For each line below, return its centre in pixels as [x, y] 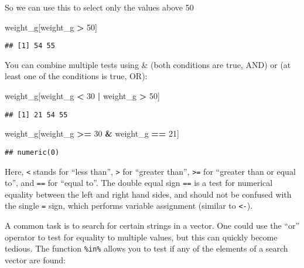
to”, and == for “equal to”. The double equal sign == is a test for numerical [139, 183]
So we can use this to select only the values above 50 [99, 7]
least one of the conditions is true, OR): [76, 76]
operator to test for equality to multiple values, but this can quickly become [141, 237]
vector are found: [35, 259]
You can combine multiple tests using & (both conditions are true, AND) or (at [148, 64]
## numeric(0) [32, 152]
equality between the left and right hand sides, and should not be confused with [148, 194]
